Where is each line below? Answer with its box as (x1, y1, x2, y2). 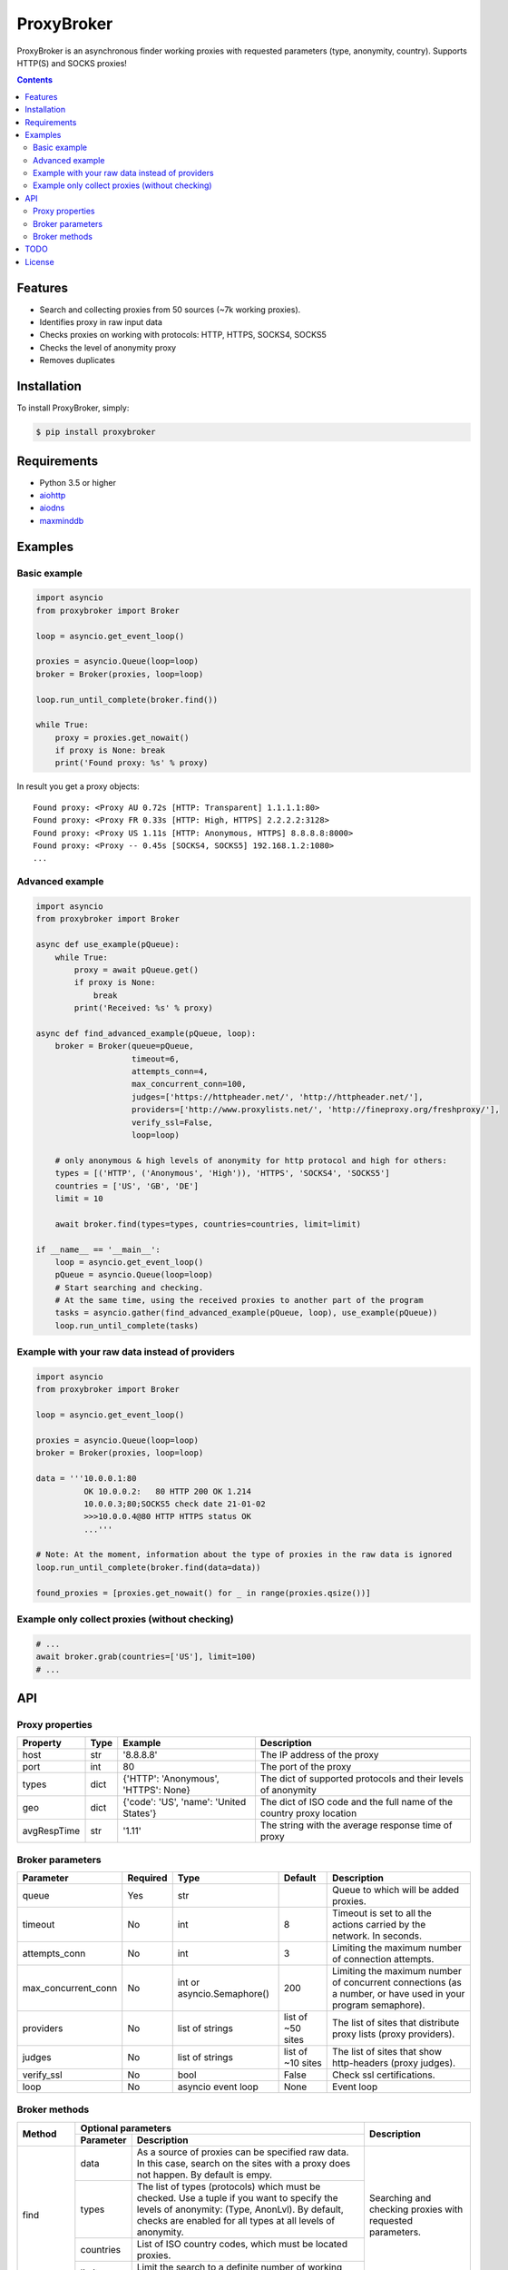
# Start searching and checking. (54, 1282, 204, 1293)
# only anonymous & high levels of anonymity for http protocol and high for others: (54, 1155, 448, 1166)
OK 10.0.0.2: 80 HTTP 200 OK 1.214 (83, 1485, 251, 1496)
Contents (16, 74, 54, 85)
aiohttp (39, 490, 66, 501)
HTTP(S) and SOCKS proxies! (16, 57, 127, 68)
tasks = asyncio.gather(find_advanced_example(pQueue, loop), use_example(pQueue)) (54, 1308, 438, 1318)
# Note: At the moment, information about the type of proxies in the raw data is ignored (35, 1549, 453, 1560)
